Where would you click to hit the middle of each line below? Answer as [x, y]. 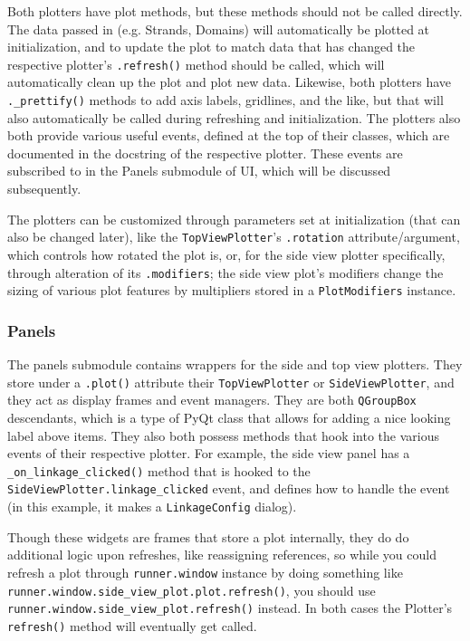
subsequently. [44, 189]
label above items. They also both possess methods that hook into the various [224, 435]
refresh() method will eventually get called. [132, 625]
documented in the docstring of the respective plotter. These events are [205, 153]
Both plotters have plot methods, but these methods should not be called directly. [235, 11]
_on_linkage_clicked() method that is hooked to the [159, 470]
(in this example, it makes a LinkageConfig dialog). [152, 507]
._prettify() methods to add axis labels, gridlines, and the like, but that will [225, 100]
